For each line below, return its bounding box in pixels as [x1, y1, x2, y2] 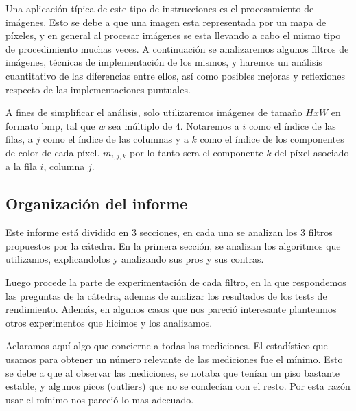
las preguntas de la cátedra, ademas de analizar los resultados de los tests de [5, 288, 327, 303]
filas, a [5, 132, 33, 146]
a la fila [5, 159, 37, 174]
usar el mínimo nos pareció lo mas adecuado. [5, 392, 194, 406]
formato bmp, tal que [5, 118, 95, 132]
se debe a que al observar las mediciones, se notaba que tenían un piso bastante [5, 365, 340, 379]
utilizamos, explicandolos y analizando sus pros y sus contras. [5, 252, 264, 266]
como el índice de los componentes [200, 132, 344, 146]
